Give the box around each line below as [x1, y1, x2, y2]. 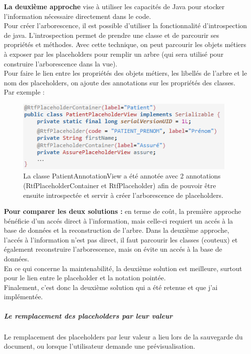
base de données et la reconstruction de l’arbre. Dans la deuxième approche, [4, 225, 229, 235]
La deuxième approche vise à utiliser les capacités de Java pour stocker [4, 1, 225, 11]
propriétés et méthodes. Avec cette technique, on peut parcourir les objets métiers [4, 39, 247, 49]
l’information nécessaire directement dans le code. [4, 11, 151, 21]
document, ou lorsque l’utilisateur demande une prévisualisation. [4, 341, 195, 351]
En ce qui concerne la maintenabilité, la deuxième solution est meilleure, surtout [4, 263, 242, 273]
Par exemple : [4, 87, 45, 97]
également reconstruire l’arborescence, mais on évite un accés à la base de [4, 244, 222, 254]
